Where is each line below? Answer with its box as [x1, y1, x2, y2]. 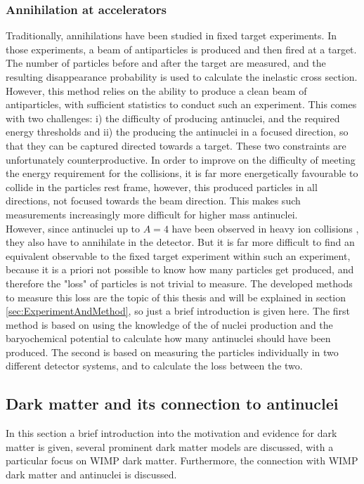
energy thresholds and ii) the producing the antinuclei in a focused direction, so [6, 124, 349, 139]
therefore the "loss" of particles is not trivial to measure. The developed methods [6, 275, 353, 290]
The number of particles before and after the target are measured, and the [6, 55, 326, 70]
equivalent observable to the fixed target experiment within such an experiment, [6, 248, 351, 263]
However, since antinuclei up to [6, 221, 141, 235]
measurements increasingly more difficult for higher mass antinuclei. [6, 207, 298, 221]
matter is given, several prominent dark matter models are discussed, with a [6, 439, 334, 454]
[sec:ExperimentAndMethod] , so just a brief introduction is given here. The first [6, 303, 351, 318]
